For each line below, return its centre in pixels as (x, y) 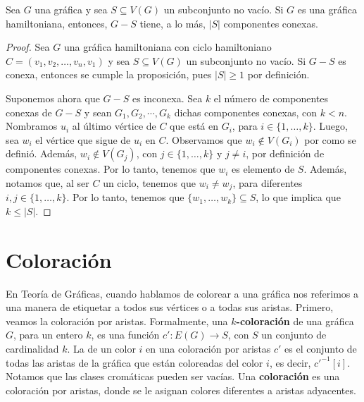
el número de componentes (271, 98)
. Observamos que (204, 139)
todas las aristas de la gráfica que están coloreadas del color (134, 362)
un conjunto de (294, 335)
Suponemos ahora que (53, 98)
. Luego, (330, 126)
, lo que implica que (298, 197)
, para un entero (48, 335)
